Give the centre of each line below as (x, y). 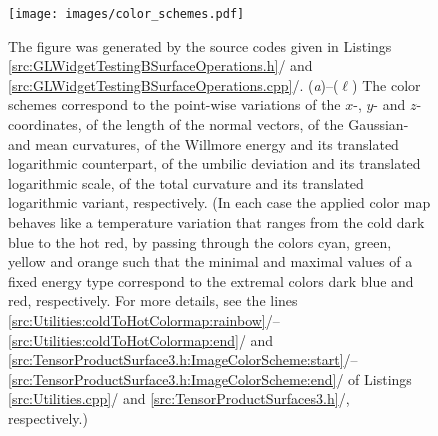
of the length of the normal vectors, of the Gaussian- (247, 124)
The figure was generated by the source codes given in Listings (200, 45)
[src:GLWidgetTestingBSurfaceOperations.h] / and (160, 65)
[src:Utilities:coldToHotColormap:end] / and (141, 339)
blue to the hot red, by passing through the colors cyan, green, (200, 241)
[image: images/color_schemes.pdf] (126, 14)
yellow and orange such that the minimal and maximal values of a (210, 261)
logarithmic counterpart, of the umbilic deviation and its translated (214, 163)
